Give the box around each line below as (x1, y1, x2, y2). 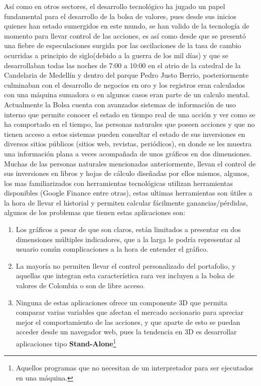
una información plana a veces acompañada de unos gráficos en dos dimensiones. (4, 148, 252, 158)
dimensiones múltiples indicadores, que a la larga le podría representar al (16, 234, 240, 244)
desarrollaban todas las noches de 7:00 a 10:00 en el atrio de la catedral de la (4, 60, 241, 70)
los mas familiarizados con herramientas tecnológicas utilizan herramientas (4, 177, 233, 188)
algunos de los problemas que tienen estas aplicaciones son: (4, 207, 186, 218)
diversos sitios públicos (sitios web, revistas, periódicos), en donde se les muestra (4, 138, 252, 149)
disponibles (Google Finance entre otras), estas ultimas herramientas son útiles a (4, 187, 252, 198)
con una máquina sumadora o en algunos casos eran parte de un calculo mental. (4, 89, 250, 100)
